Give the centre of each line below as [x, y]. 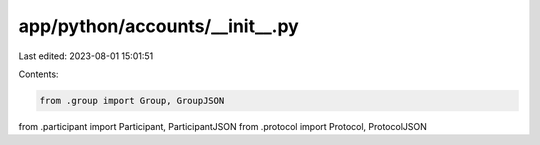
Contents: [38, 74]
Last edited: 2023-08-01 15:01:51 [86, 56]
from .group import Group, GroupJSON [132, 100]
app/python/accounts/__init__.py [158, 26]
